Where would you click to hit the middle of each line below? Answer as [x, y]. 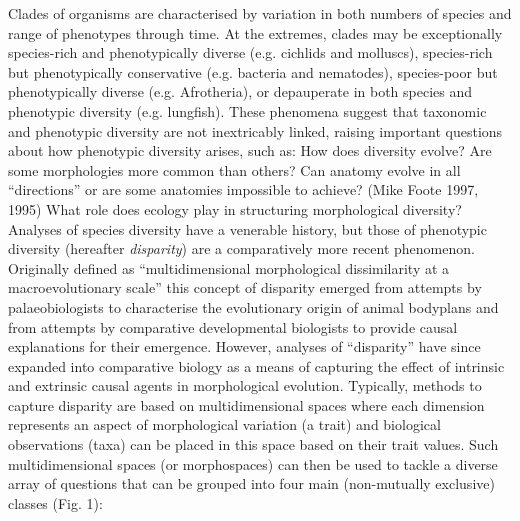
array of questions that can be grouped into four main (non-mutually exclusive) [251, 483]
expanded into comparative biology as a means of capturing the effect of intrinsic [256, 365]
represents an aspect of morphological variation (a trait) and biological [224, 424]
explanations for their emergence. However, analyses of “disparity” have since [244, 346]
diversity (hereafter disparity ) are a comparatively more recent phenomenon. [241, 248]
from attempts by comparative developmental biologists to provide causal [233, 326]
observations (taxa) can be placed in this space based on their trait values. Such [253, 444]
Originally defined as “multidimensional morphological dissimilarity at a [229, 267]
